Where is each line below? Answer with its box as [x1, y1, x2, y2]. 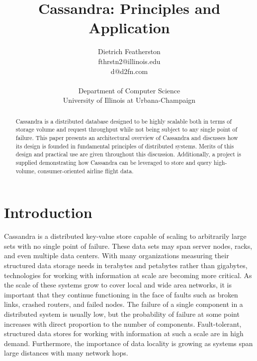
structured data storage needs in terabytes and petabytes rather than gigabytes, [4, 260, 248, 270]
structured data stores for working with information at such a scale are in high [4, 328, 244, 339]
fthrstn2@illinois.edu [98, 56, 161, 66]
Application [88, 17, 170, 38]
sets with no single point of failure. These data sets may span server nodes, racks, [4, 240, 253, 251]
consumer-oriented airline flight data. [38, 166, 134, 175]
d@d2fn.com [110, 66, 148, 76]
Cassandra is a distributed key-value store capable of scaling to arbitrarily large [4, 231, 247, 241]
